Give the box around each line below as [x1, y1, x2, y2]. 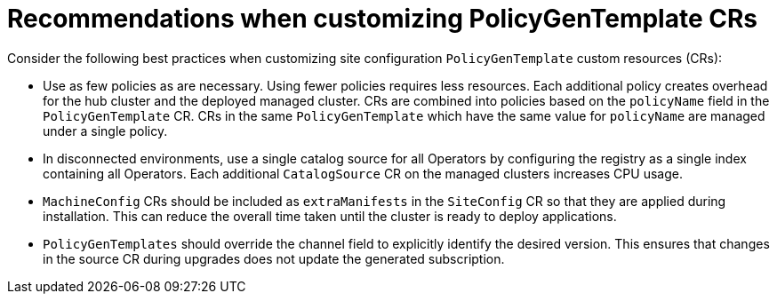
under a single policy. [43, 123, 168, 139]
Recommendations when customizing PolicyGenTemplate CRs [7, 4, 758, 34]
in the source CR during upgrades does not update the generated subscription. [43, 250, 505, 266]
